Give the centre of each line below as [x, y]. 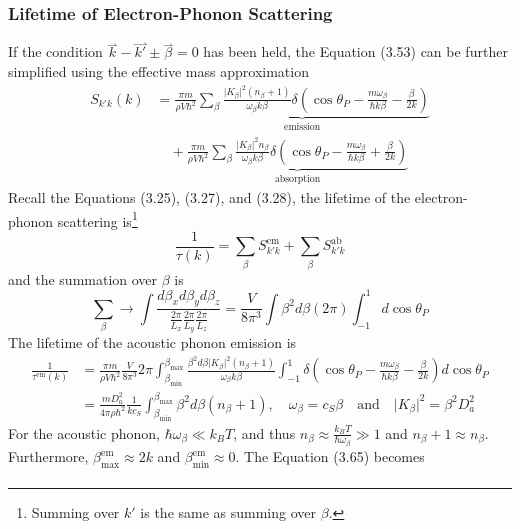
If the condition [55, 51]
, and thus [264, 432]
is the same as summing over [228, 512]
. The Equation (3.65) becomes [330, 456]
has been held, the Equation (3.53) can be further [355, 51]
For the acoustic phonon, [84, 432]
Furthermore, [48, 456]
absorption [297, 179]
